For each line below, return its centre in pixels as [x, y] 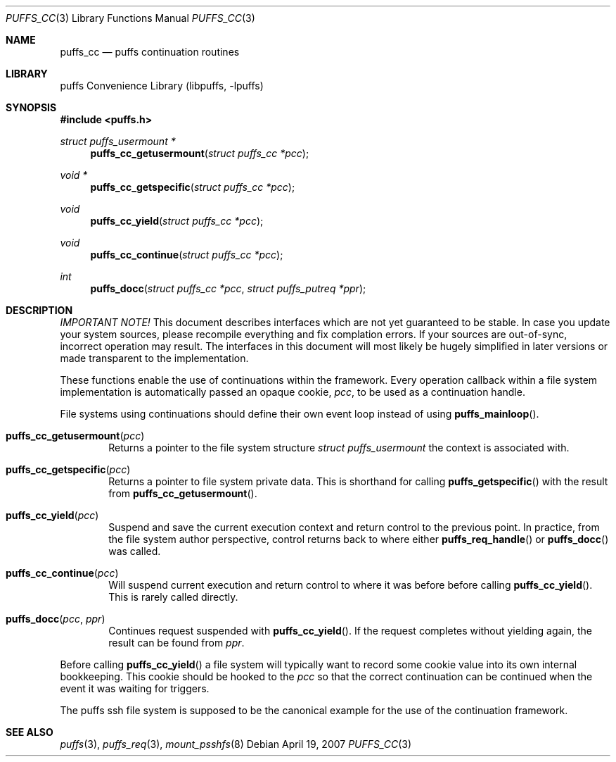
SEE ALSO [30, 732]
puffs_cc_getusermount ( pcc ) [75, 436]
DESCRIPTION [39, 310]
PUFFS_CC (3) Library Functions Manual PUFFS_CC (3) [130, 18]
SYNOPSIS [31, 107]
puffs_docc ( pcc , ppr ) [56, 619]
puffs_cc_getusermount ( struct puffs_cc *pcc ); [200, 153]
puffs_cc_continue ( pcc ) [62, 573]
